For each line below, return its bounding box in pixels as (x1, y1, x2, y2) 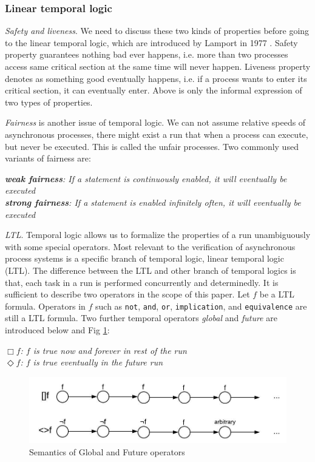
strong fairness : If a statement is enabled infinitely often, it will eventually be (5, 195, 301, 208)
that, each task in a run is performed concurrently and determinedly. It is (5, 276, 279, 288)
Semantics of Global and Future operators (29, 445, 185, 458)
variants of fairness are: (5, 152, 91, 165)
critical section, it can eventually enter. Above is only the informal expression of (5, 84, 302, 97)
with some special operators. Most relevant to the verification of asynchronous (5, 240, 296, 253)
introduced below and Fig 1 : (5, 323, 110, 336)
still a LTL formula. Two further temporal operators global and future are (5, 311, 277, 324)
